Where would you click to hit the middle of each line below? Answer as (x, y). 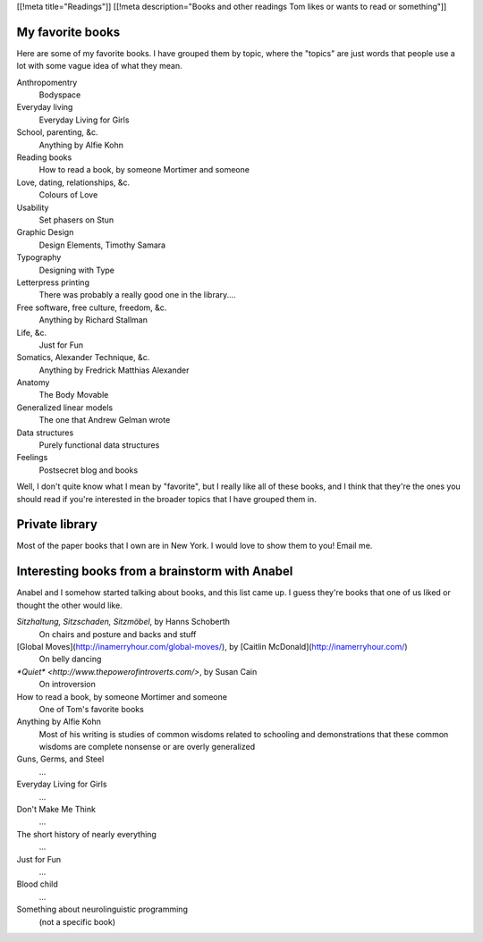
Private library (57, 524)
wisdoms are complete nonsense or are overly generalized (147, 747)
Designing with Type (77, 270)
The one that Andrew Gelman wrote (105, 420)
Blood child (37, 884)
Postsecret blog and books (89, 470)
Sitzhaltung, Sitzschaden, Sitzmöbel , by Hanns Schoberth (123, 622)
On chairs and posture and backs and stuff (118, 634)
